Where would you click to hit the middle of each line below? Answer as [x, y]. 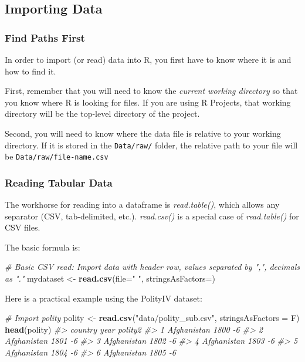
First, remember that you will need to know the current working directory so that [151, 91]
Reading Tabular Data [59, 182]
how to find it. [30, 71]
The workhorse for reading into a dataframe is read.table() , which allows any [142, 204]
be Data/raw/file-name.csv [57, 156]
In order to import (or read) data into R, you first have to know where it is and [148, 59]
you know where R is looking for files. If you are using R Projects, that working [148, 102]
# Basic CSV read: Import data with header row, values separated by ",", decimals [152, 267]
